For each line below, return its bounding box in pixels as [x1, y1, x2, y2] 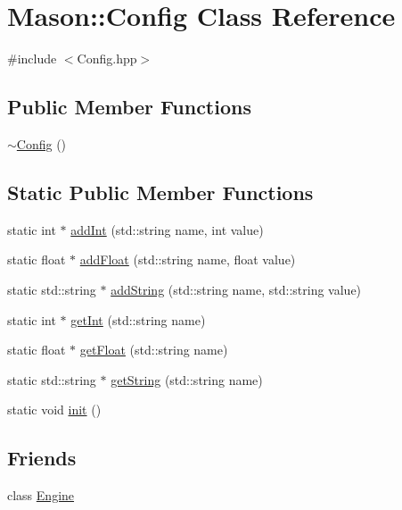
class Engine [7, 486, 75, 505]
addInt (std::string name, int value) [70, 220, 264, 238]
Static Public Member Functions [7, 178, 314, 205]
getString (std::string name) [111, 370, 263, 389]
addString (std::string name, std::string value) [111, 280, 362, 298]
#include [7, 49, 57, 68]
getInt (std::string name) [70, 310, 206, 329]
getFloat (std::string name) [79, 340, 228, 359]
